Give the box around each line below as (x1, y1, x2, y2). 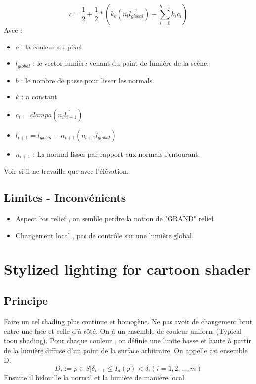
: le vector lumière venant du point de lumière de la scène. (33, 58, 209, 68)
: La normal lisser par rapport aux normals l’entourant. (33, 148, 200, 159)
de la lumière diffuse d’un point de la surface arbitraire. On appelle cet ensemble (4, 345, 248, 355)
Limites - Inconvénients (4, 190, 126, 205)
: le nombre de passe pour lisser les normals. (21, 75, 155, 85)
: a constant (21, 92, 57, 102)
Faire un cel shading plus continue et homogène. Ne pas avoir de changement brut (4, 316, 253, 326)
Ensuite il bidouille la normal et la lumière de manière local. (4, 372, 186, 382)
